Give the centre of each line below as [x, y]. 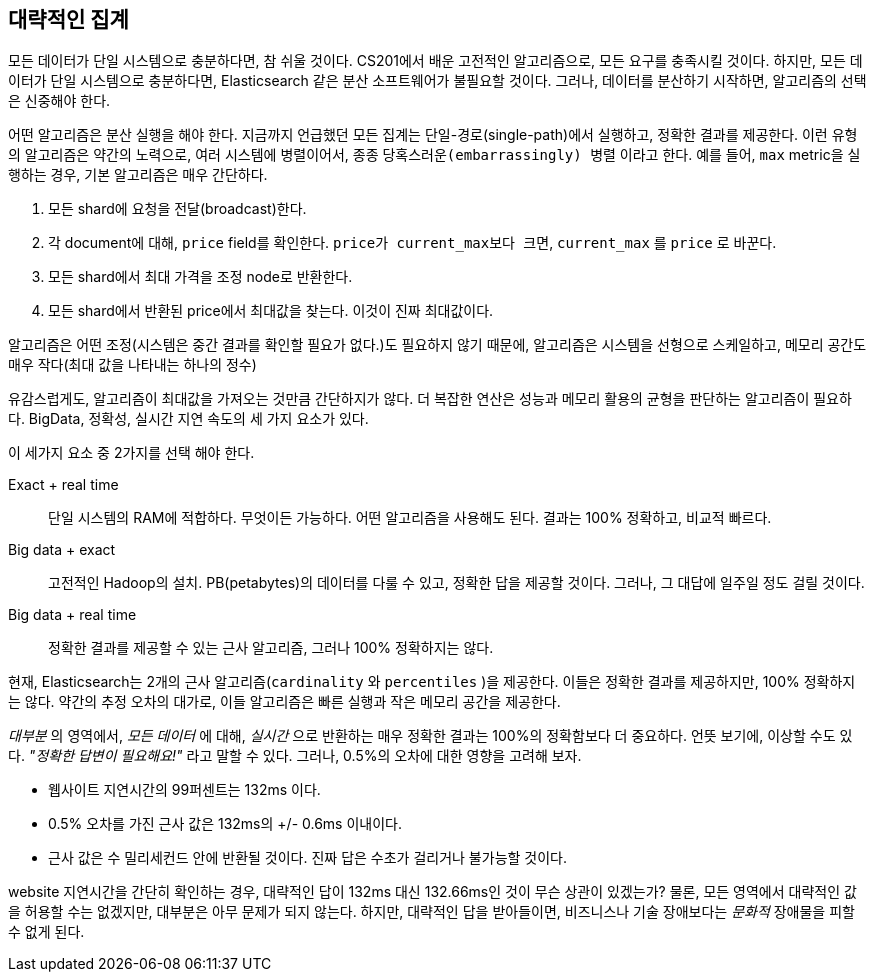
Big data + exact [62, 550]
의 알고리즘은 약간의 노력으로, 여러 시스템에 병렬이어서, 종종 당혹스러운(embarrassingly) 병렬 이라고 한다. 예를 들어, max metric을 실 [434, 155]
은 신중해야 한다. [59, 101]
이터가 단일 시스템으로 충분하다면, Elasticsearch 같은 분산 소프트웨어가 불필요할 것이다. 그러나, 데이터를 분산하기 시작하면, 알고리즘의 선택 [437, 81]
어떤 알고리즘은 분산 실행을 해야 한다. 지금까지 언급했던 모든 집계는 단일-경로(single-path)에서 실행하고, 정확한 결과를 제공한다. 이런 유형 [433, 135]
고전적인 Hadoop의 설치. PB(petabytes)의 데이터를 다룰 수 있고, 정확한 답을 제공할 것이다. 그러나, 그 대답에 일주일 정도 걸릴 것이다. [456, 583]
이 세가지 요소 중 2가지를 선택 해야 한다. [131, 453]
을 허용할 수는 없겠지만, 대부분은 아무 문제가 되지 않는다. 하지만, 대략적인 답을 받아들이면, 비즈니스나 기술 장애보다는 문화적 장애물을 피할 [431, 912]
